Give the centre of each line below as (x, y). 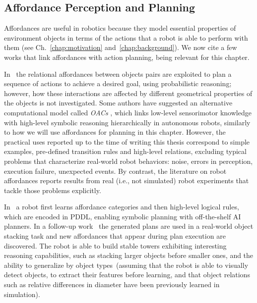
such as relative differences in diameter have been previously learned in (112, 284)
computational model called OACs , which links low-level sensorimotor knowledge (128, 112)
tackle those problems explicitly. (53, 190)
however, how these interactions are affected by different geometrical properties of (128, 93)
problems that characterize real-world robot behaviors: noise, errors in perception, (128, 161)
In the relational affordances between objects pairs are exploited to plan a (118, 74)
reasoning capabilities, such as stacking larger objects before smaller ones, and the (129, 255)
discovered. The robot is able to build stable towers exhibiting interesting (115, 245)
